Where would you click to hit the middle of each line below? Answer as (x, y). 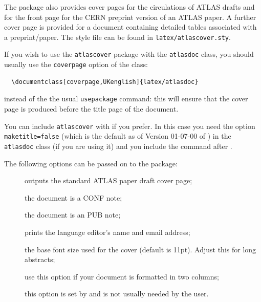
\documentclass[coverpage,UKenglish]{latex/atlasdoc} (105, 82)
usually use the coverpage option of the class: (76, 64)
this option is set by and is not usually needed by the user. (117, 294)
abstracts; (40, 259)
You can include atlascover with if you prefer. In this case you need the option (130, 126)
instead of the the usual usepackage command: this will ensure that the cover (126, 99)
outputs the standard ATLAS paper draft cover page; (108, 180)
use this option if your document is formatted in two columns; (122, 276)
